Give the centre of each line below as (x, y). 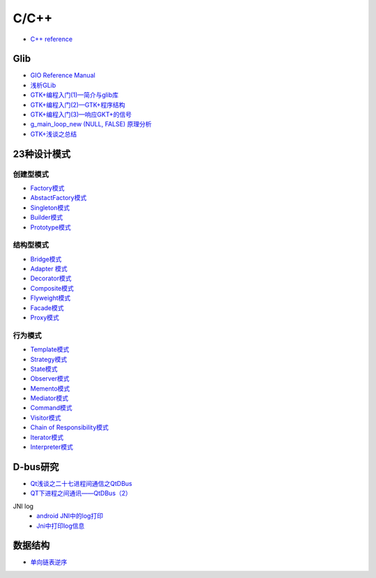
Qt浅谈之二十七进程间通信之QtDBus (81, 483)
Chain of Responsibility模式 (70, 427)
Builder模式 (47, 218)
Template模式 (50, 349)
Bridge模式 (46, 259)
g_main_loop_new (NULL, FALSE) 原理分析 (91, 124)
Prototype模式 (50, 227)
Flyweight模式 (50, 298)
